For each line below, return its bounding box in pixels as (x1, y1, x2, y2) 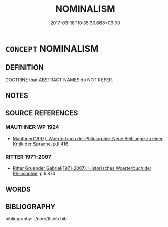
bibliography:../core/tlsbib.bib (5, 216, 68, 222)
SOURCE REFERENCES (5, 109, 78, 117)
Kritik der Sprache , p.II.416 (12, 141, 69, 147)
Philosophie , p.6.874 (12, 171, 56, 177)
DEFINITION (5, 63, 44, 72)
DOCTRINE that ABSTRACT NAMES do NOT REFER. (5, 77, 113, 83)
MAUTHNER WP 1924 (5, 124, 59, 131)
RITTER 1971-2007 (5, 153, 52, 160)
